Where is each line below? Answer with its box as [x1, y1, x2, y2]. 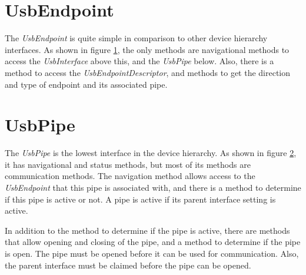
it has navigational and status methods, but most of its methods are [5, 158, 251, 170]
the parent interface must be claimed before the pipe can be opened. [5, 259, 251, 271]
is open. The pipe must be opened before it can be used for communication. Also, [5, 247, 299, 259]
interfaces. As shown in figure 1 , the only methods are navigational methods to [5, 43, 290, 55]
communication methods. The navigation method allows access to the [5, 170, 255, 182]
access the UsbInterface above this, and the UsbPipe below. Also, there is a [5, 55, 274, 67]
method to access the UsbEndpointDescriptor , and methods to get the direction [5, 66, 291, 78]
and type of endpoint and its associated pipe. [5, 78, 168, 90]
